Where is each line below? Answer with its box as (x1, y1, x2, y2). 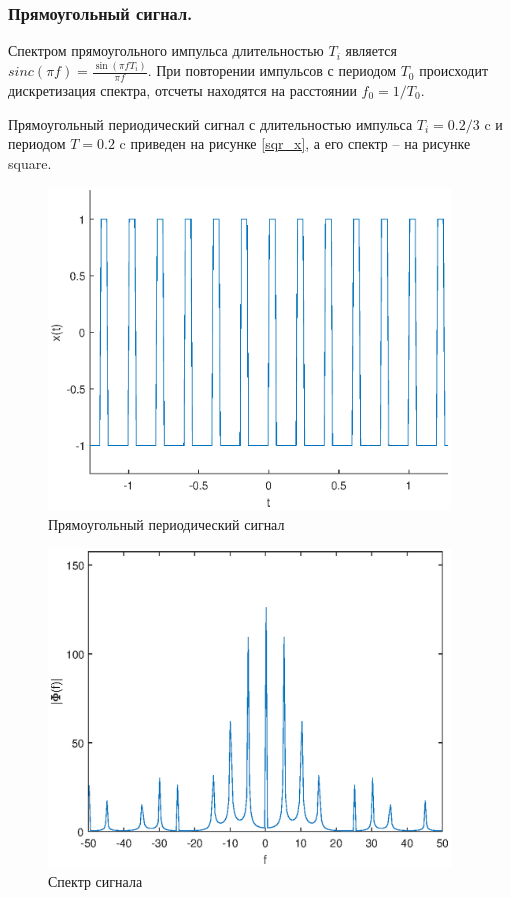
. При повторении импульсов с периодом (147, 60, 397, 81)
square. (8, 152, 52, 173)
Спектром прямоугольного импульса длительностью (8, 40, 324, 61)
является (345, 40, 397, 61)
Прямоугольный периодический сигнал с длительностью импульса (8, 113, 413, 134)
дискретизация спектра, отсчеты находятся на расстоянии (8, 80, 357, 101)
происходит (419, 60, 489, 81)
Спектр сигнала (48, 870, 143, 891)
